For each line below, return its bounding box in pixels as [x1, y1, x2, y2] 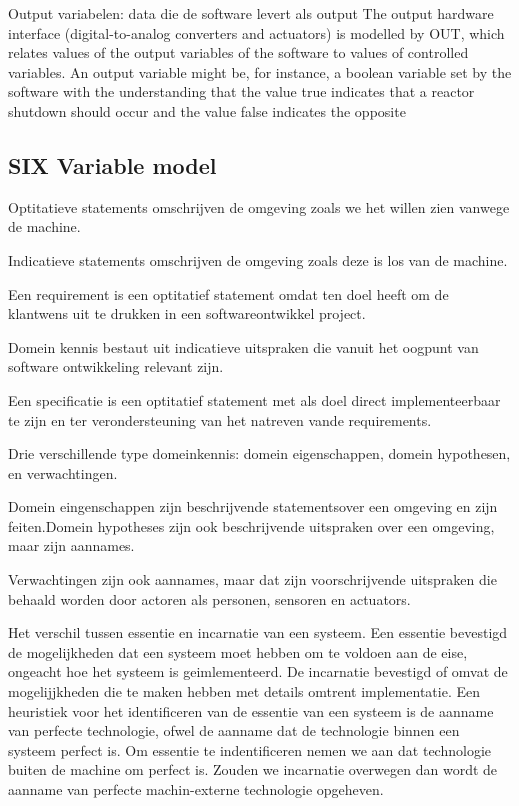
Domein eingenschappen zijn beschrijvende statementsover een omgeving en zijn [8, 496, 498, 517]
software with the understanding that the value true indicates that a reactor [8, 81, 475, 102]
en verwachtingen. [8, 462, 118, 483]
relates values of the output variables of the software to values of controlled [8, 42, 469, 63]
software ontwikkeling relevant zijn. [8, 356, 224, 377]
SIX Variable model [8, 149, 217, 180]
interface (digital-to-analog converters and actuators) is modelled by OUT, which [8, 22, 505, 43]
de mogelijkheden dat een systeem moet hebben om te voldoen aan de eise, [8, 641, 468, 662]
